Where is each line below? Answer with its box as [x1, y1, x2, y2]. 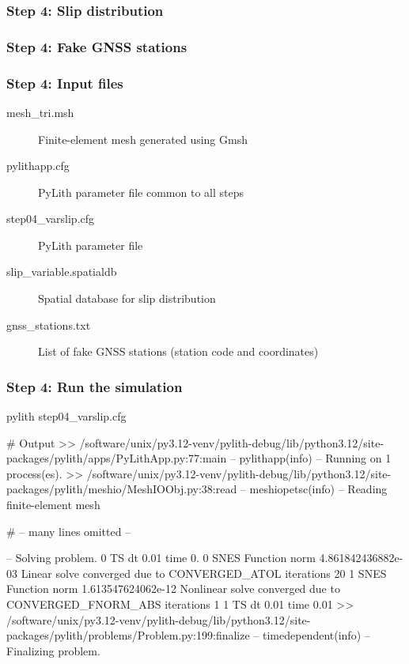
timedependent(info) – [263, 627, 370, 643]
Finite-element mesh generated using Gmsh [38, 130, 248, 147]
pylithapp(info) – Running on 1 [239, 450, 392, 466]
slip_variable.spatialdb [6, 263, 117, 280]
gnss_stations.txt [6, 316, 91, 333]
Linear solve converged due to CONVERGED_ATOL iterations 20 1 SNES [21, 564, 387, 581]
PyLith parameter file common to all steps [38, 183, 244, 200]
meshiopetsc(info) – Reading [249, 481, 388, 497]
